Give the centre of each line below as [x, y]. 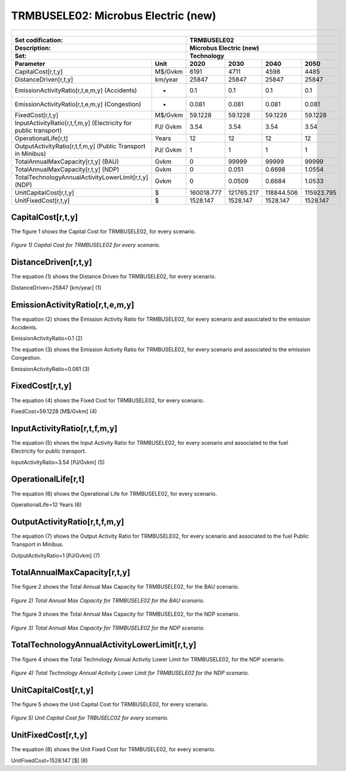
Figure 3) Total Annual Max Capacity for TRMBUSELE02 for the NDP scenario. [108, 628]
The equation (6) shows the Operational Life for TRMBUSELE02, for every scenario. [114, 493]
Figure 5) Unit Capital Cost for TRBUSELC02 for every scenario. [90, 718]
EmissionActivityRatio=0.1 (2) [47, 338]
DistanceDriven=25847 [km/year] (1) [56, 287]
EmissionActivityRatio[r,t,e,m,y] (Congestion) [78, 104]
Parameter [30, 64]
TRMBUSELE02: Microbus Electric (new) [114, 16]
